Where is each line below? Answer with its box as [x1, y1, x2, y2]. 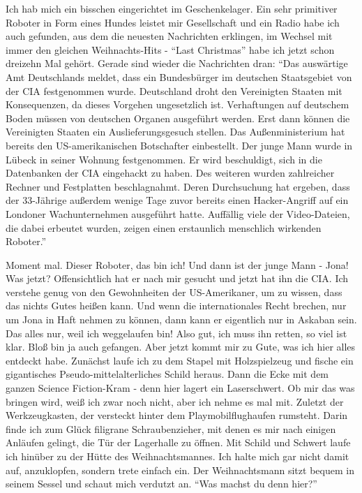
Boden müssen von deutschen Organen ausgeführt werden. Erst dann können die [6, 110, 350, 125]
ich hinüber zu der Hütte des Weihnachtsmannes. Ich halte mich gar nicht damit [6, 449, 349, 463]
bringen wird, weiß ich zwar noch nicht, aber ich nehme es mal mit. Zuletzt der [6, 394, 344, 409]
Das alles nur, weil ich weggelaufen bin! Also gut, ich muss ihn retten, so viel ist [6, 325, 347, 340]
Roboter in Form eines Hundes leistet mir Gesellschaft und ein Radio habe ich [6, 15, 340, 29]
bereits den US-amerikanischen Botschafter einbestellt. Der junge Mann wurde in [6, 138, 353, 152]
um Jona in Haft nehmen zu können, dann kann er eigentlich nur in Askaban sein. [6, 312, 357, 327]
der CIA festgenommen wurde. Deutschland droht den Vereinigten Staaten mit [6, 83, 342, 98]
